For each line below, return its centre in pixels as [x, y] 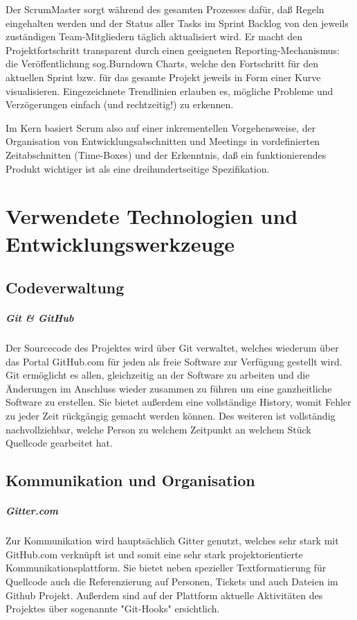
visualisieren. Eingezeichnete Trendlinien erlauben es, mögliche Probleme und [170, 91]
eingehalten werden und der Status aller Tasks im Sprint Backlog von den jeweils [177, 23]
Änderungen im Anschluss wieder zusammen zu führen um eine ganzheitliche [169, 388]
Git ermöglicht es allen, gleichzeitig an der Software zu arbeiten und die [158, 375]
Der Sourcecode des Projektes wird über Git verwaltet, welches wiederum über [172, 348]
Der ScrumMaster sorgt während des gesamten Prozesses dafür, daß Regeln [165, 9]
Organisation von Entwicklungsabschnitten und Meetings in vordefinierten [163, 141]
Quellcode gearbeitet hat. [59, 443]
